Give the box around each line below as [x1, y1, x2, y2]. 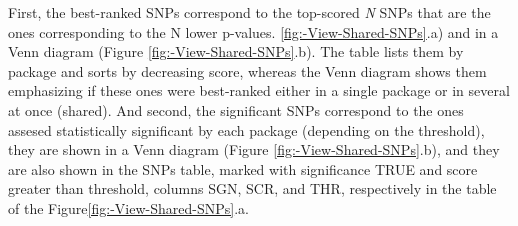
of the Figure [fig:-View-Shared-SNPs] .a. [8, 197, 249, 218]
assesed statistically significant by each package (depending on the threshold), [8, 119, 485, 140]
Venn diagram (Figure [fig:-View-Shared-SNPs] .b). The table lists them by [8, 41, 464, 62]
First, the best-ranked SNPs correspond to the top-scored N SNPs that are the [8, 2, 491, 22]
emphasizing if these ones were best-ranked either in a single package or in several [8, 80, 510, 101]
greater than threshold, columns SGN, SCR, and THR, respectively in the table [8, 178, 497, 199]
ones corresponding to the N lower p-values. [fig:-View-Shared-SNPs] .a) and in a [8, 21, 499, 42]
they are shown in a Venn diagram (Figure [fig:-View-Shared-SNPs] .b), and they [8, 139, 500, 160]
